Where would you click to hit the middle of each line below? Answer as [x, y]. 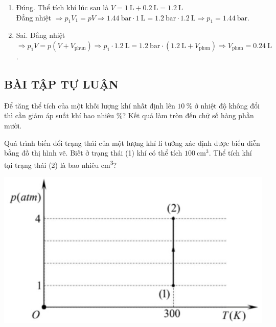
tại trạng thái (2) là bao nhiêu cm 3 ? [61, 164]
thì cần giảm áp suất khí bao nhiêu [59, 115]
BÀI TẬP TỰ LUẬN [61, 84]
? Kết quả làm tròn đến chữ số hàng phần [188, 115]
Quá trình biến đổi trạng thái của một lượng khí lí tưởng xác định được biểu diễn [132, 143]
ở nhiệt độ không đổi [227, 105]
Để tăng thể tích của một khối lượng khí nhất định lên [90, 105]
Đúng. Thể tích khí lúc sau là [62, 7]
